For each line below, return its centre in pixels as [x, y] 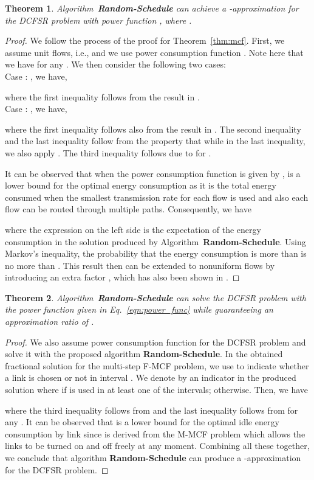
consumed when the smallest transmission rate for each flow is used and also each [157, 197]
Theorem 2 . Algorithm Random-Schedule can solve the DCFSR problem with [155, 297]
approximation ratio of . [49, 322]
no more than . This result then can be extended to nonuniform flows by [140, 265]
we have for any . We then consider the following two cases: [115, 64]
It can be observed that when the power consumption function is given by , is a [153, 173]
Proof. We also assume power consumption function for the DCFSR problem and [155, 342]
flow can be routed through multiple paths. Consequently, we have [128, 209]
